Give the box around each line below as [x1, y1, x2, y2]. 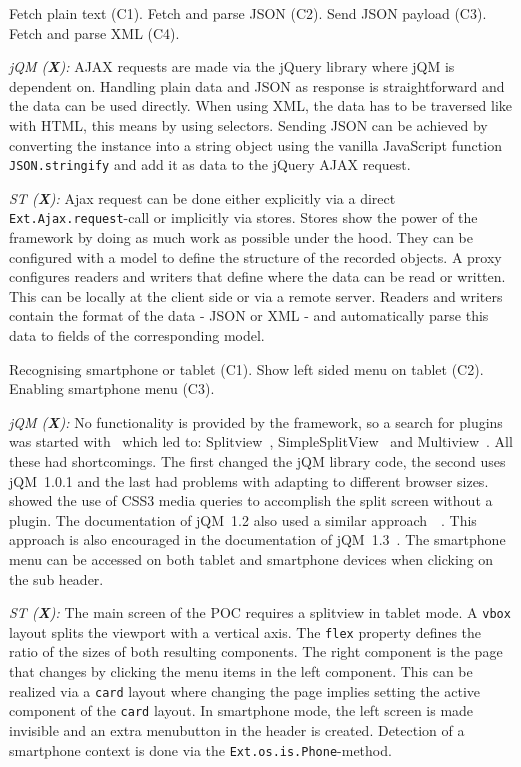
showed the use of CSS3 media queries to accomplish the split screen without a [9, 490, 493, 511]
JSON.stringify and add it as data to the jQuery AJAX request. [9, 154, 411, 175]
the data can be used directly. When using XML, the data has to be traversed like [9, 95, 513, 116]
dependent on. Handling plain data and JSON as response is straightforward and [9, 75, 505, 96]
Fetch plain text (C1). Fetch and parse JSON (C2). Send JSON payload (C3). [9, 3, 487, 23]
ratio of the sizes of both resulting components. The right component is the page [9, 641, 503, 662]
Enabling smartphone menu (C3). [9, 378, 215, 399]
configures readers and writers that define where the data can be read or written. [9, 266, 506, 287]
